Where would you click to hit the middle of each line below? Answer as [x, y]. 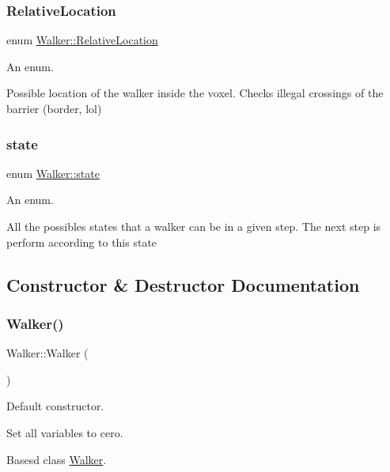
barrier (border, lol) [54, 108]
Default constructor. [55, 406]
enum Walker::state [53, 173]
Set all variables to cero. [65, 432]
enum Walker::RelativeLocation [82, 40]
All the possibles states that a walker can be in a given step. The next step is [194, 226]
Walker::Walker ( [47, 353]
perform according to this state [82, 242]
